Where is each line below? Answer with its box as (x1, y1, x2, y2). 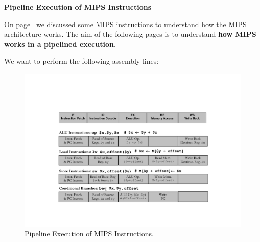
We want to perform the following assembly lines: (4, 56, 159, 66)
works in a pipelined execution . (4, 38, 116, 49)
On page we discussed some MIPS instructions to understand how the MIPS (4, 18, 247, 29)
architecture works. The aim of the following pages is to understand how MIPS (4, 29, 256, 39)
